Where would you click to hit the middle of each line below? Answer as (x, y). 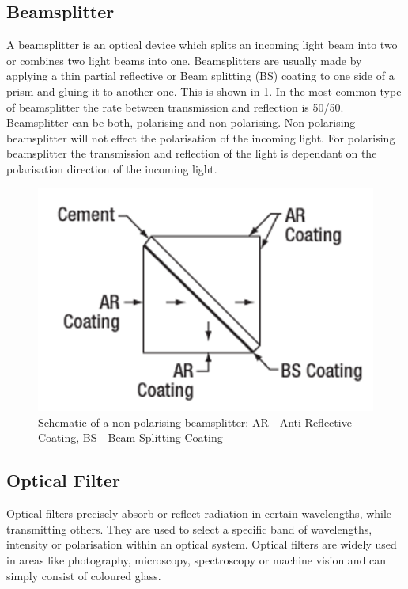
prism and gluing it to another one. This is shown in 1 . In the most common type (204, 91)
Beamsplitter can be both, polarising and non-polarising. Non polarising (181, 122)
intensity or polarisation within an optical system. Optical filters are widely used (202, 544)
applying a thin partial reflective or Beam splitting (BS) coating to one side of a (200, 76)
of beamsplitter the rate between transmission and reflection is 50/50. (175, 106)
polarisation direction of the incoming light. (112, 168)
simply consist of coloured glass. (84, 575)
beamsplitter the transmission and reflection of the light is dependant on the (192, 153)
